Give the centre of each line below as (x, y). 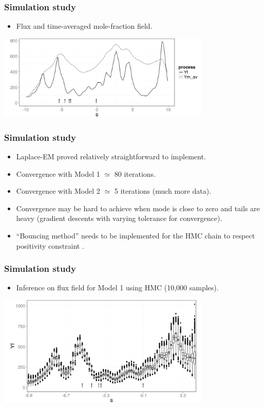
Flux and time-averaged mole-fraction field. (84, 26)
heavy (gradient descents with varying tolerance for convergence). (119, 218)
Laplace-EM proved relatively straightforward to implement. (111, 156)
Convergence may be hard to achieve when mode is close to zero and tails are (138, 208)
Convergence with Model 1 (58, 173)
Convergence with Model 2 (58, 191)
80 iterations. (135, 173)
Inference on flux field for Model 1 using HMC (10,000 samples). (117, 288)
